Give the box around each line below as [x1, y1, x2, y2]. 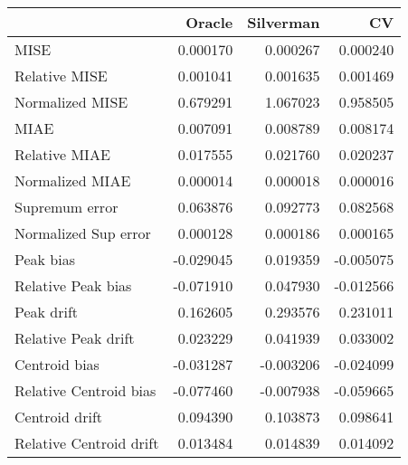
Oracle [185, 12, 233, 33]
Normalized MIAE [14, 170, 131, 191]
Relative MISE [14, 65, 108, 86]
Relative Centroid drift [14, 432, 159, 453]
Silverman [247, 12, 320, 33]
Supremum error [14, 196, 119, 217]
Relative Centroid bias [14, 380, 157, 401]
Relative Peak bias [14, 275, 132, 296]
